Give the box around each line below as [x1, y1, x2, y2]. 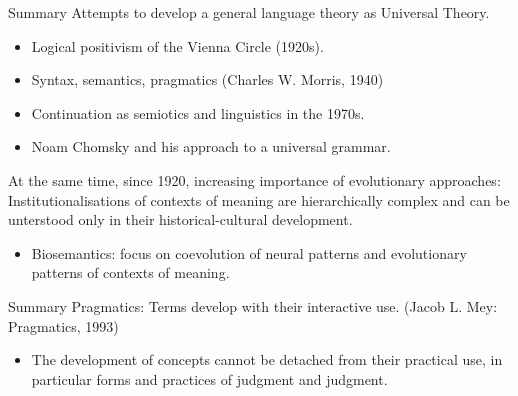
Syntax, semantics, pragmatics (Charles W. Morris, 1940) [31, 69, 384, 90]
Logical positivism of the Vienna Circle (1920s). [31, 35, 324, 56]
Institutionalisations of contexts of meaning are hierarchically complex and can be [8, 189, 510, 210]
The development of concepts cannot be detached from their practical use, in [31, 349, 503, 370]
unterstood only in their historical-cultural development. [8, 209, 353, 230]
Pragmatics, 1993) [8, 315, 119, 336]
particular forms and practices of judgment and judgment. [31, 368, 388, 389]
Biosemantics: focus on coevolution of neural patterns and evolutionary [31, 242, 467, 263]
